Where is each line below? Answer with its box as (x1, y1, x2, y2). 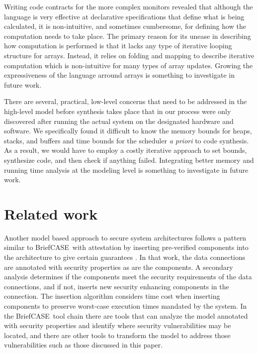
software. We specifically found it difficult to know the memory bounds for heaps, (4, 125, 252, 136)
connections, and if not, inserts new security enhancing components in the (4, 281, 229, 291)
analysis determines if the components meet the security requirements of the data (4, 271, 252, 282)
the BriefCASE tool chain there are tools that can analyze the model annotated (4, 310, 248, 321)
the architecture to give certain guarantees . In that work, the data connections (4, 252, 246, 262)
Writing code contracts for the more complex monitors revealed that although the (4, 1, 253, 11)
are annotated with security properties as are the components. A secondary (4, 261, 233, 272)
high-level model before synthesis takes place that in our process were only (4, 106, 231, 116)
